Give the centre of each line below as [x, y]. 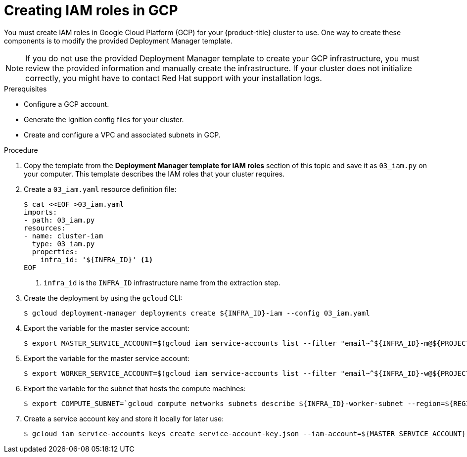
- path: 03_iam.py [59, 220]
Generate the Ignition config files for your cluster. [104, 119]
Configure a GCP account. [67, 104]
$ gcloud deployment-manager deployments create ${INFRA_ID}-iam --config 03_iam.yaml [197, 313]
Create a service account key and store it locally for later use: [124, 418]
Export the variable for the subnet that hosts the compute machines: [135, 388]
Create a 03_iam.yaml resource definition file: [100, 189]
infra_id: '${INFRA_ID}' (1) [97, 259]
